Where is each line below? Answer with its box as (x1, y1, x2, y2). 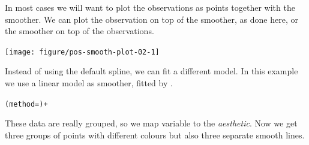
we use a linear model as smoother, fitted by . (5, 77, 173, 89)
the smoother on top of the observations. (5, 25, 154, 37)
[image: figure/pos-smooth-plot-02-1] (5, 47, 160, 56)
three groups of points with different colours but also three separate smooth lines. (5, 128, 305, 141)
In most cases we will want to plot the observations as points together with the (5, 1, 295, 13)
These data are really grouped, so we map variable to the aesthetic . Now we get (5, 117, 298, 129)
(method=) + (5, 99, 48, 108)
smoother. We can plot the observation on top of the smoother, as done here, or (5, 13, 298, 25)
